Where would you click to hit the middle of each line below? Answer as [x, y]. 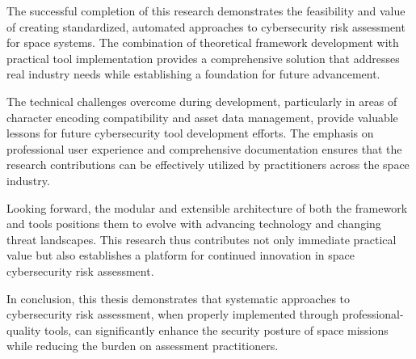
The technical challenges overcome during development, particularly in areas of [202, 101]
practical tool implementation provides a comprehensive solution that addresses [203, 58]
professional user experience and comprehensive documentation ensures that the [204, 148]
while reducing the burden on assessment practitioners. [143, 346]
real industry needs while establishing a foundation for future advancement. [193, 74]
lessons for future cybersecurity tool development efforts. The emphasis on [190, 133]
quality [24, 329]
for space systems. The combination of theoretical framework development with [203, 42]
